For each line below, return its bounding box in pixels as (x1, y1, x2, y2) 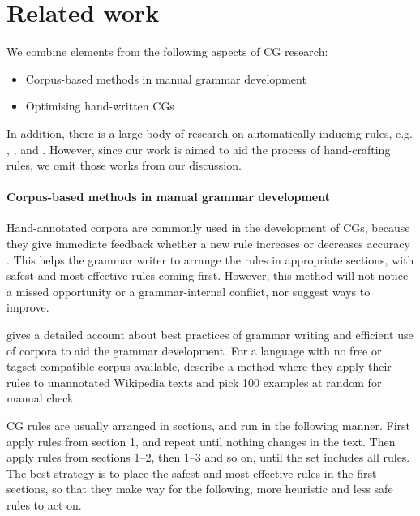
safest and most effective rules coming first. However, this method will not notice (6, 267, 409, 284)
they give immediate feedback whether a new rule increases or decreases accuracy (6, 235, 410, 252)
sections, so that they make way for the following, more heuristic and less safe (6, 480, 393, 497)
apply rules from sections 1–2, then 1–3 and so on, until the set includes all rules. (6, 449, 410, 466)
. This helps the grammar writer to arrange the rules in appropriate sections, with (6, 251, 414, 268)
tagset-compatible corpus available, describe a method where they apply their (6, 358, 392, 375)
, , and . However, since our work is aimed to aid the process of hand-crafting (6, 140, 391, 157)
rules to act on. (6, 496, 82, 513)
